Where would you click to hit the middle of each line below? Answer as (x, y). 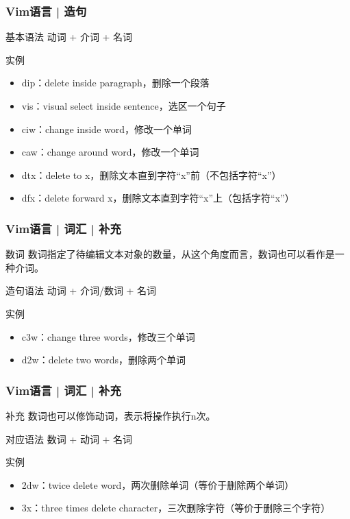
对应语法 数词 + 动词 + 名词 (69, 438)
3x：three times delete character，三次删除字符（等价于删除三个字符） (176, 508)
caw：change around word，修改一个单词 (110, 152)
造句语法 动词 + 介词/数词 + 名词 (81, 290)
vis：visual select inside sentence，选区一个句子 (124, 106)
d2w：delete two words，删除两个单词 (104, 360)
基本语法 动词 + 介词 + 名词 (69, 37)
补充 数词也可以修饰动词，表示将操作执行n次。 (111, 415)
